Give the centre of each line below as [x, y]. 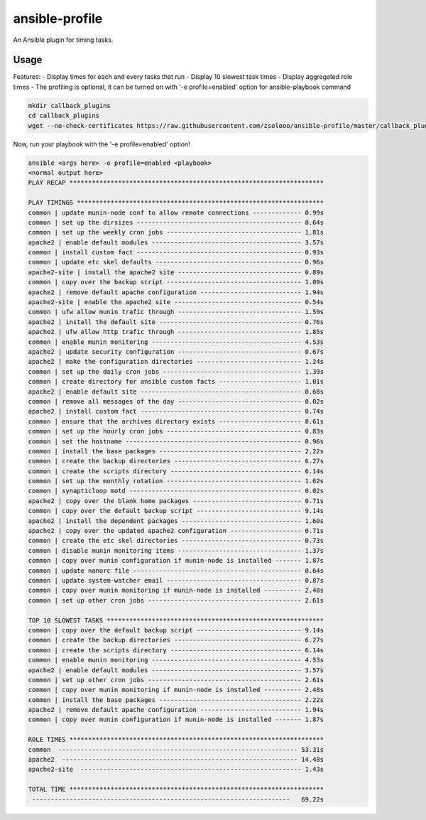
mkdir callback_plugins [70, 106]
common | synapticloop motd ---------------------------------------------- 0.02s [176, 491]
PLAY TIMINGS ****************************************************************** [176, 203]
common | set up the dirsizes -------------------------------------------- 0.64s [176, 222]
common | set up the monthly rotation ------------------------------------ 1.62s [176, 481]
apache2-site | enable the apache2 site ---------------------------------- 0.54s [176, 302]
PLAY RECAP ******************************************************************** [176, 183]
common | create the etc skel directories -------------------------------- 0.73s [176, 541]
